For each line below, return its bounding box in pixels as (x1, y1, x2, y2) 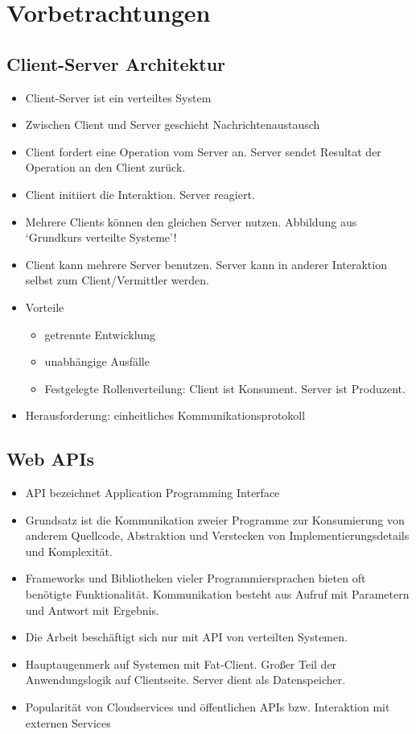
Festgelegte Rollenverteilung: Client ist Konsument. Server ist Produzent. (44, 379, 406, 396)
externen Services (25, 714, 111, 731)
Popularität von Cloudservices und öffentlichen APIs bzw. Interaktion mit (25, 699, 390, 715)
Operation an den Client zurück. (25, 159, 186, 176)
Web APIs (6, 446, 94, 471)
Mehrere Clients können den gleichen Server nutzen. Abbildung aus (25, 213, 357, 230)
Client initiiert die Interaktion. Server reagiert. (25, 185, 255, 202)
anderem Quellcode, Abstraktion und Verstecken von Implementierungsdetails (25, 527, 410, 544)
